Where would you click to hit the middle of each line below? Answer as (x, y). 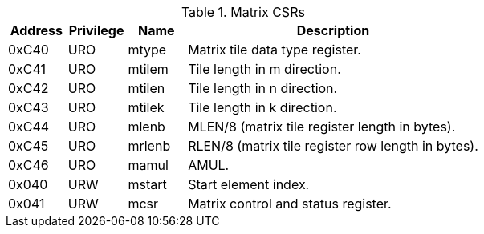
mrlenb (149, 146)
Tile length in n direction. (263, 88)
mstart (147, 184)
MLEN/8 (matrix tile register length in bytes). (322, 127)
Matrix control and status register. (290, 204)
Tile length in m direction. (264, 69)
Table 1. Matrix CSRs (243, 12)
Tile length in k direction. (262, 107)
